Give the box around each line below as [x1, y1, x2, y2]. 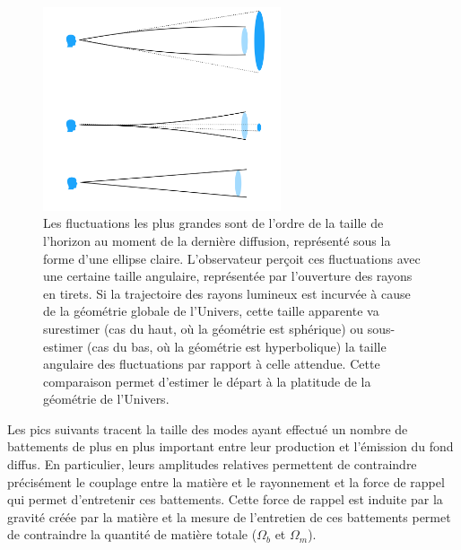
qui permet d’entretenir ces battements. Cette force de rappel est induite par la [7, 490, 443, 509]
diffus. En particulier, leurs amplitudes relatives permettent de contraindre [7, 455, 417, 474]
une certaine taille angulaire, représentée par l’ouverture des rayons [43, 266, 413, 285]
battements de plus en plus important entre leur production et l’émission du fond [7, 437, 454, 456]
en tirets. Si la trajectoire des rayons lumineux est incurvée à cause [43, 284, 411, 302]
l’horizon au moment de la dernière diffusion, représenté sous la [43, 231, 391, 249]
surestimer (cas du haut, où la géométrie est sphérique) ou [43, 319, 364, 337]
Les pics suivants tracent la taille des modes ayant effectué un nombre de [7, 419, 408, 438]
